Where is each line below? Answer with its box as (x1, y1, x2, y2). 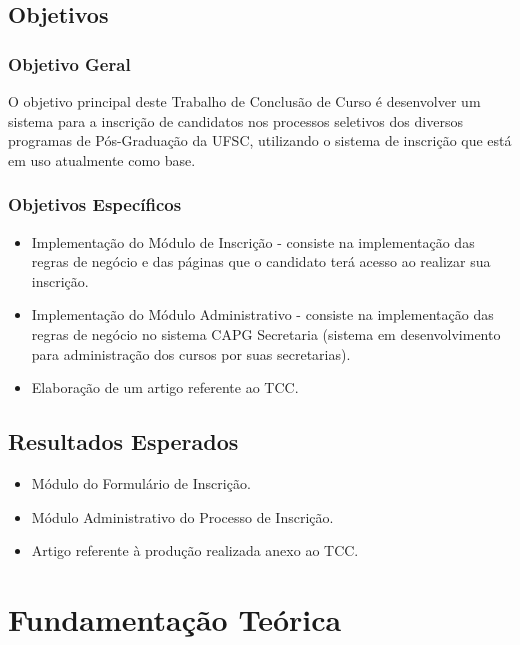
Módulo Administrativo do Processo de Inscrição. (31, 506, 334, 527)
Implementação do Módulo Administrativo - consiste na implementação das (31, 304, 494, 325)
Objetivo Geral (8, 51, 131, 76)
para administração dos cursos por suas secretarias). (31, 343, 351, 364)
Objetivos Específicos (8, 192, 182, 217)
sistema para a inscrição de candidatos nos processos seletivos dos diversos (8, 110, 463, 131)
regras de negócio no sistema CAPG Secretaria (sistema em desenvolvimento (31, 323, 501, 344)
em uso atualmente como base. (8, 149, 196, 170)
